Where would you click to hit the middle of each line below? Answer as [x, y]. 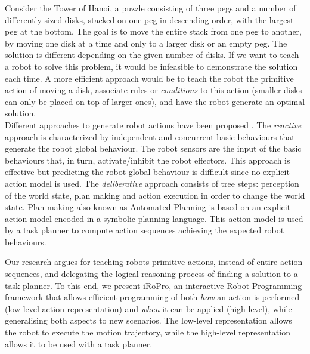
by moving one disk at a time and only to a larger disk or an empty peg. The [146, 43]
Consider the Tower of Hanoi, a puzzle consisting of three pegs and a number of [151, 8]
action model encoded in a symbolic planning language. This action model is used [154, 218]
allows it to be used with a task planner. [79, 344]
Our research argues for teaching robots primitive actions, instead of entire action [154, 262]
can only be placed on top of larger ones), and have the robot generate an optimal [155, 101]
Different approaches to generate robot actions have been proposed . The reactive [153, 124]
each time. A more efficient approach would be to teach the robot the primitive [149, 78]
